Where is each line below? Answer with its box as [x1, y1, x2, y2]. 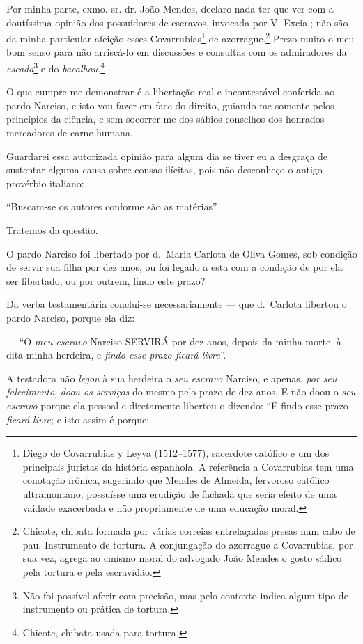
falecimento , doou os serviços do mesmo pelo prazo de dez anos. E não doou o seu [6, 384, 356, 399]
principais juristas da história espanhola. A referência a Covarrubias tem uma [22, 459, 354, 473]
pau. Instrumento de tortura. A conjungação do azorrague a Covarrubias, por [22, 537, 353, 551]
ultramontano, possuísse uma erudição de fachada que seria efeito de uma [22, 486, 337, 501]
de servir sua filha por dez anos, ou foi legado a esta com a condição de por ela [6, 260, 343, 274]
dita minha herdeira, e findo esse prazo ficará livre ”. [6, 347, 226, 362]
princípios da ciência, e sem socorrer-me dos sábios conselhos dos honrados [6, 111, 325, 126]
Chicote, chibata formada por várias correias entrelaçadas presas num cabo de [22, 524, 355, 538]
